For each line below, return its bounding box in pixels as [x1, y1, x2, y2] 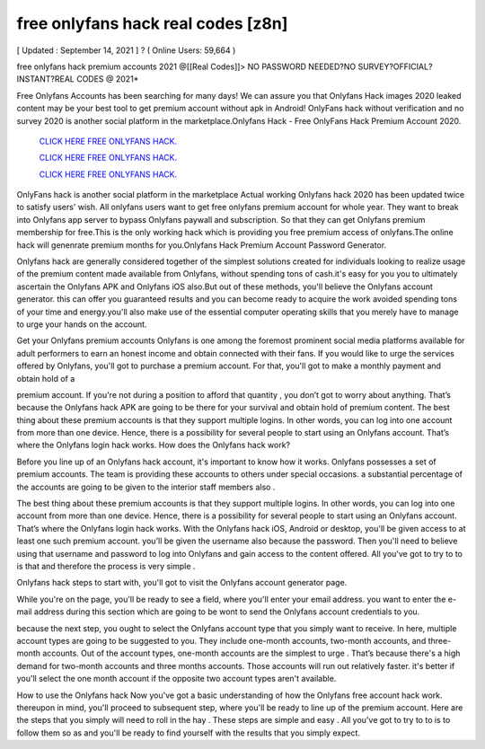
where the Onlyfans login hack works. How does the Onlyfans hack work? [16, 440, 291, 451]
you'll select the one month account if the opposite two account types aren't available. [16, 674, 337, 684]
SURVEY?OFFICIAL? [357, 61, 433, 72]
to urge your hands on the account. [16, 319, 147, 330]
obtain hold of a [16, 373, 75, 383]
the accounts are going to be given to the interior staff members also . [16, 481, 276, 492]
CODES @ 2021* [76, 74, 139, 84]
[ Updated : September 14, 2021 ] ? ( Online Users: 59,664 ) [16, 45, 236, 56]
